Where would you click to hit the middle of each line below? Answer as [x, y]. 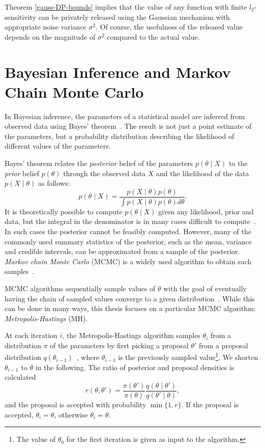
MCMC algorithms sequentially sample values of [80, 288]
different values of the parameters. [58, 146]
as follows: [54, 183]
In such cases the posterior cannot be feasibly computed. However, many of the [128, 231]
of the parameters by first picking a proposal [119, 345]
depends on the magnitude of [50, 36]
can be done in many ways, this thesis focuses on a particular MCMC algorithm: [130, 308]
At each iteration [31, 335]
